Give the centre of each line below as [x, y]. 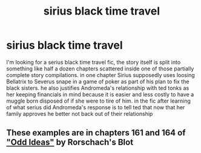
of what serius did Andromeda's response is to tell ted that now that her [96, 107]
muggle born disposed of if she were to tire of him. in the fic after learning [98, 101]
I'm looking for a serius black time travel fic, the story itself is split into [94, 62]
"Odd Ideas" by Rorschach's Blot [70, 142]
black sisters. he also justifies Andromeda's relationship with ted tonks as [98, 88]
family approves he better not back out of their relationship [80, 114]
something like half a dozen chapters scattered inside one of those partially [100, 69]
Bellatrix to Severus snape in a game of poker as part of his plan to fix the [98, 81]
